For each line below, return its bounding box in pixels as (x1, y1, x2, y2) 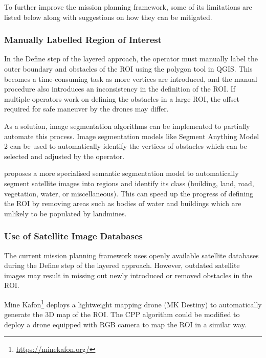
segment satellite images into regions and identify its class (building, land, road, (4, 177, 254, 188)
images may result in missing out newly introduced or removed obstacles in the (4, 270, 252, 280)
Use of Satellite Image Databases (4, 230, 143, 242)
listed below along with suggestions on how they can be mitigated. (4, 11, 212, 22)
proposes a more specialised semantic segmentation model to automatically (4, 168, 239, 178)
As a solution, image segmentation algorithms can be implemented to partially (4, 120, 250, 131)
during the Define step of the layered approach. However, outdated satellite (4, 260, 240, 271)
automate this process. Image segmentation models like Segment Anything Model (4, 130, 259, 141)
